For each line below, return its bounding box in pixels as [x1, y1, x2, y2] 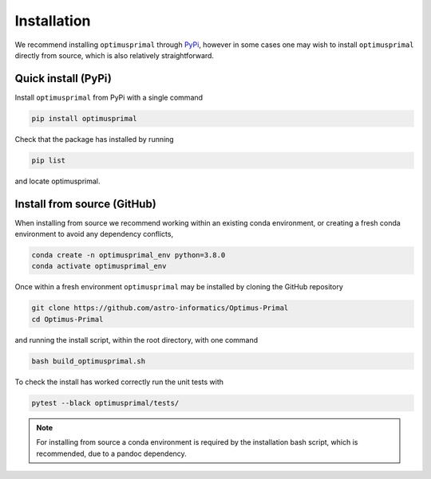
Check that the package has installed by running [14, 134, 175, 143]
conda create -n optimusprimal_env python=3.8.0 [31, 251, 226, 260]
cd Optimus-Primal [31, 315, 104, 324]
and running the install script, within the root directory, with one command [14, 335, 259, 344]
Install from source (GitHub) [14, 197, 157, 210]
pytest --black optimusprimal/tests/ [31, 399, 180, 407]
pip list [31, 155, 66, 165]
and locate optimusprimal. [14, 176, 101, 186]
